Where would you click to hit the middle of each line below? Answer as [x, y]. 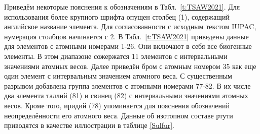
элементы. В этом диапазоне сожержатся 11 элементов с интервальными [116, 56]
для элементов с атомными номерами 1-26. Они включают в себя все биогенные [128, 46]
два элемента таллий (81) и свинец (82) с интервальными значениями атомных [126, 95]
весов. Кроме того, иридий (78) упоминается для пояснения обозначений [117, 105]
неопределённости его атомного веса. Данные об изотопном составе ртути [119, 115]
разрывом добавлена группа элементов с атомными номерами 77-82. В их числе [127, 85]
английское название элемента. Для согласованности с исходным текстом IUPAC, [130, 26]
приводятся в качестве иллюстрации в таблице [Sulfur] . [89, 125]
